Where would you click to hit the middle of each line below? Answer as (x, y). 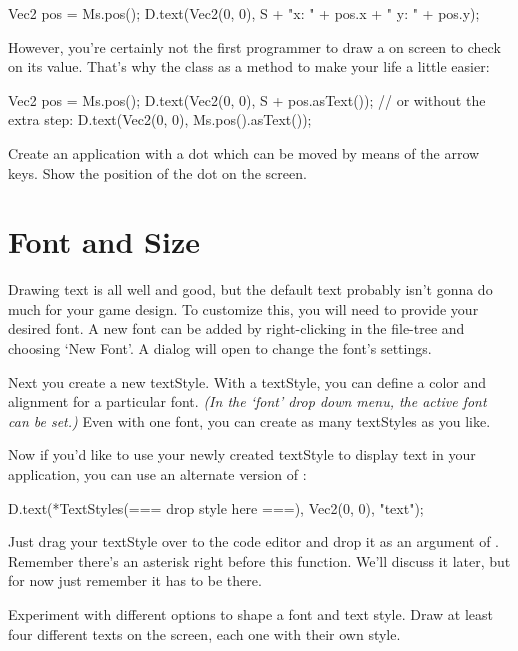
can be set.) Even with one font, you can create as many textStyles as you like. (249, 420)
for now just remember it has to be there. (135, 580)
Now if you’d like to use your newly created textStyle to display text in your (242, 454)
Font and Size (104, 241)
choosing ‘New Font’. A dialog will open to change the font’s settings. (220, 348)
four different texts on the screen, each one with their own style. (204, 633)
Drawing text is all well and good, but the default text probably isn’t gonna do (250, 289)
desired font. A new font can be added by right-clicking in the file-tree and (236, 328)
